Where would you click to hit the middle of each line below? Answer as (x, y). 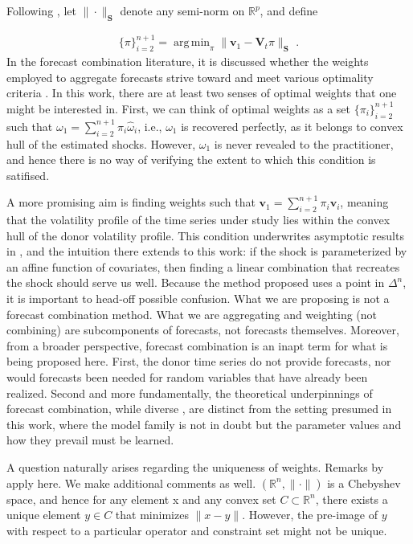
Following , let (41, 10)
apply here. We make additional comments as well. (131, 483)
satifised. (28, 175)
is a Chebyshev (364, 483)
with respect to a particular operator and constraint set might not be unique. (197, 530)
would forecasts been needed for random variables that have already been (187, 377)
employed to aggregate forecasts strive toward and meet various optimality (190, 77)
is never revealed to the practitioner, (304, 143)
